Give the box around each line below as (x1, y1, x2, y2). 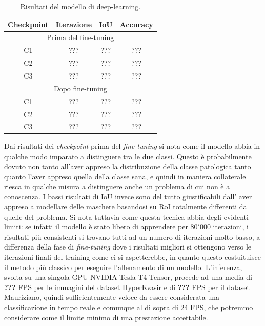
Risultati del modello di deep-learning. (20, 1, 141, 11)
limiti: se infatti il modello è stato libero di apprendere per (4, 221, 188, 232)
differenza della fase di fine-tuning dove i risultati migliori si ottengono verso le (4, 241, 251, 252)
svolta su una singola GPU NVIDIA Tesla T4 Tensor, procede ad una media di (4, 272, 252, 282)
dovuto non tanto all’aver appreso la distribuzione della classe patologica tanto (4, 161, 251, 171)
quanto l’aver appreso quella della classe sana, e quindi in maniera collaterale (4, 171, 246, 182)
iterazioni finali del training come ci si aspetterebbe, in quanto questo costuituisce (4, 251, 261, 262)
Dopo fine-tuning (54, 83, 107, 93)
